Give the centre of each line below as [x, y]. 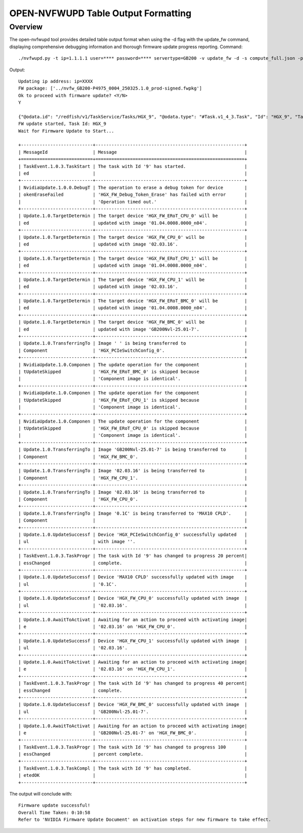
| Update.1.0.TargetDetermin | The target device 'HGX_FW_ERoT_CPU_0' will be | [133, 216]
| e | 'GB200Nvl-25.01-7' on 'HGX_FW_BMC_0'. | [133, 733]
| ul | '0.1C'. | [133, 584]
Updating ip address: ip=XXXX [56, 81]
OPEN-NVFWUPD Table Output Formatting [100, 13]
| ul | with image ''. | [133, 542]
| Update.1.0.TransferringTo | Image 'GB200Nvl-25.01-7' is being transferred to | [133, 450]
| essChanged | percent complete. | [133, 754]
